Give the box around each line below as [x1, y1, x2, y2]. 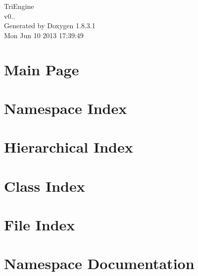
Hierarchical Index [4, 137, 133, 157]
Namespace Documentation [4, 253, 195, 274]
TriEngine [4, 1, 34, 11]
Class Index [4, 175, 85, 196]
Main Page [4, 59, 79, 79]
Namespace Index [4, 98, 127, 118]
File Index [4, 215, 75, 235]
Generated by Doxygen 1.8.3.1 [4, 20, 96, 31]
